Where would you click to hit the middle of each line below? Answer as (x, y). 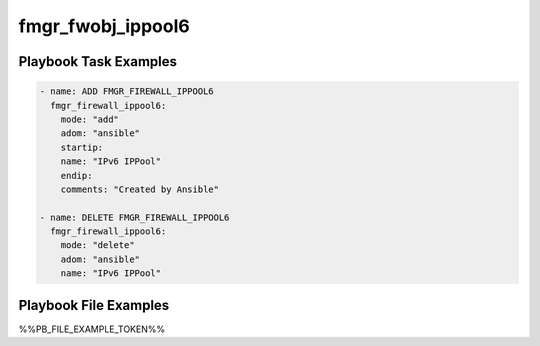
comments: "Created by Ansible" (140, 189)
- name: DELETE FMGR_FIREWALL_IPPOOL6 (134, 217)
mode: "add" (90, 119)
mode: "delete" (97, 245)
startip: (82, 147)
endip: (76, 175)
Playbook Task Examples (98, 61)
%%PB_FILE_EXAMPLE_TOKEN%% (91, 329)
